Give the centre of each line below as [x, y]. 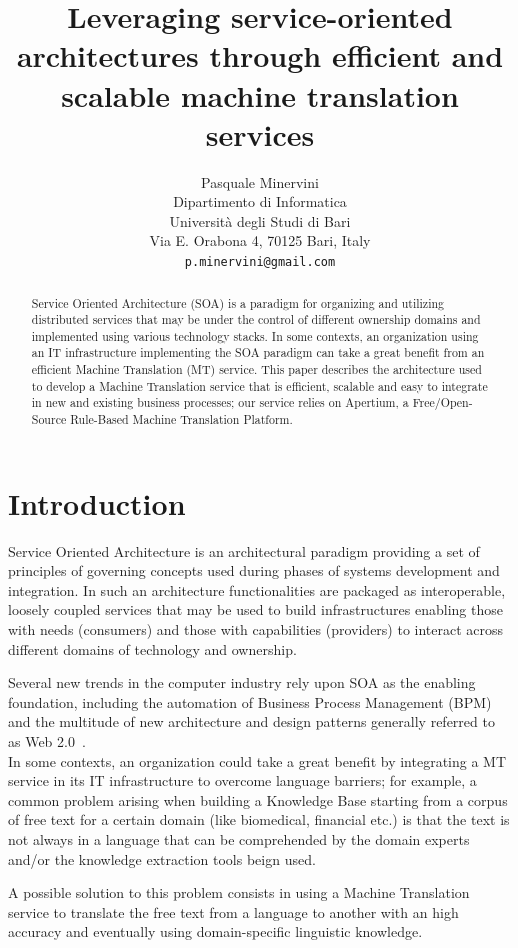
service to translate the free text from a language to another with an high [233, 911]
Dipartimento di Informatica [260, 201]
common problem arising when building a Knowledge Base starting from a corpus [258, 799]
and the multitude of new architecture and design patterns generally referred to [251, 721]
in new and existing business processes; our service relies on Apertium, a [220, 402]
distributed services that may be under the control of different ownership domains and [256, 319]
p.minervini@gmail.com [260, 262]
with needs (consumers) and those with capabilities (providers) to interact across [256, 629]
